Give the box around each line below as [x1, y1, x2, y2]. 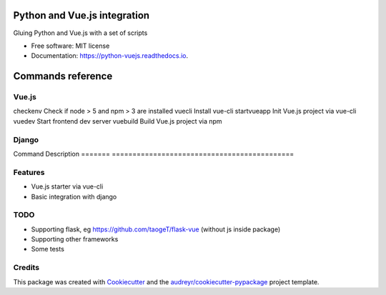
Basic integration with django [31, 192, 117, 201]
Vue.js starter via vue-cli [31, 182, 104, 191]
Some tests [31, 245, 64, 254]
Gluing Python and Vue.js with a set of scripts [13, 29, 148, 37]
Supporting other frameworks [31, 235, 119, 244]
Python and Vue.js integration [13, 9, 150, 21]
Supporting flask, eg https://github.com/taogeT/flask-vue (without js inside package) [31, 225, 281, 234]
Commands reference [13, 70, 113, 82]
